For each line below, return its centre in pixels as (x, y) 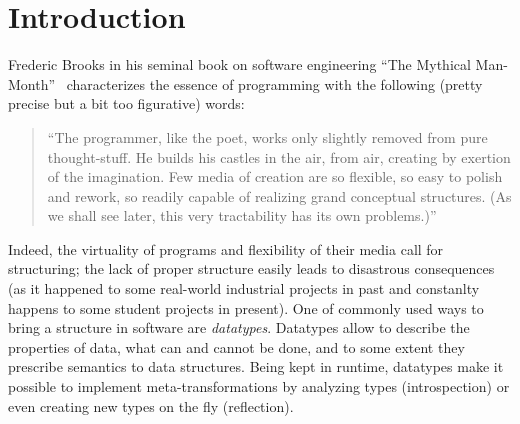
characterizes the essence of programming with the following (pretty (274, 83)
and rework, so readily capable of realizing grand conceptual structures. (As (279, 195)
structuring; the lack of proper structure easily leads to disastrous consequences (251, 268)
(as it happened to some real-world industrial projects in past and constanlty (244, 288)
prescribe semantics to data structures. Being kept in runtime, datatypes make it (256, 366)
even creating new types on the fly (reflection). (151, 405)
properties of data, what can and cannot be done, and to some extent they (236, 346)
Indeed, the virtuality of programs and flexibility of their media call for (226, 248)
